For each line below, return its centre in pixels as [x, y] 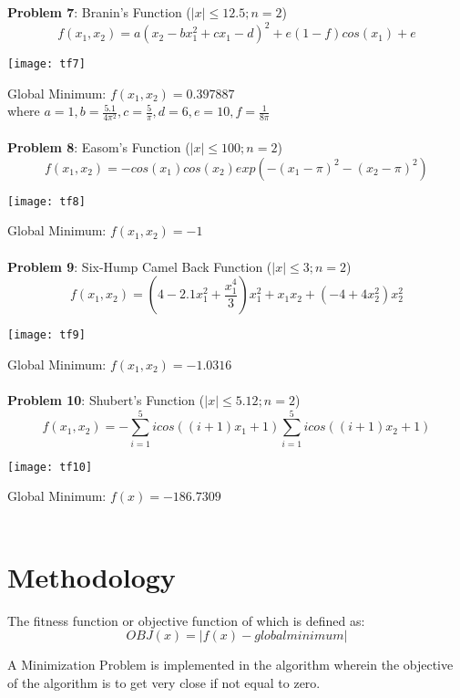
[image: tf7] [46, 64]
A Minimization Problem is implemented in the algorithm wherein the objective [230, 665]
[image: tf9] [46, 335]
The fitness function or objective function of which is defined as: [186, 620]
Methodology [92, 576]
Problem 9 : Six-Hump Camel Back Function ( [140, 266]
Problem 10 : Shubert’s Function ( [106, 399]
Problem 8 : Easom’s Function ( [99, 147]
